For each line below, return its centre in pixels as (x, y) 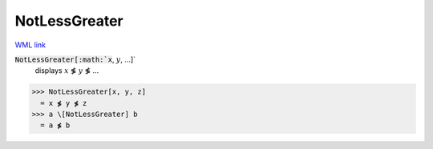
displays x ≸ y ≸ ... (67, 70)
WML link (30, 45)
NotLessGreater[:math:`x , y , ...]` (75, 59)
